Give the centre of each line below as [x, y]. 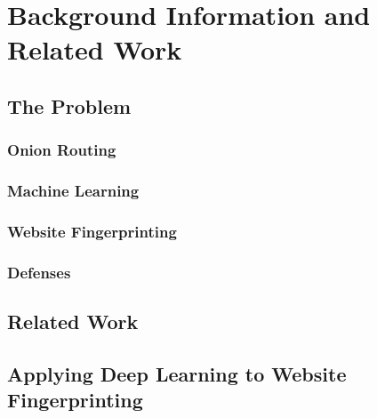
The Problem [69, 105]
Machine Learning [73, 191]
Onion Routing [62, 150]
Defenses [39, 272]
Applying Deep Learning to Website [177, 373]
